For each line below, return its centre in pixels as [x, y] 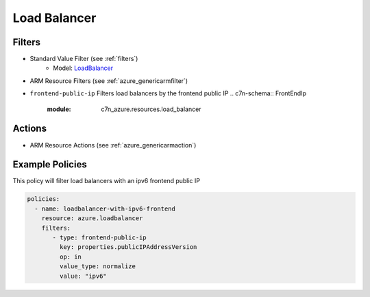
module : [59, 109]
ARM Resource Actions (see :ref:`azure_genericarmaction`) [113, 145]
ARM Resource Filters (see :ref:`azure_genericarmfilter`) [109, 81]
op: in [71, 257]
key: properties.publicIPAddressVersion [128, 247]
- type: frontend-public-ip [99, 237]
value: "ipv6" [83, 276]
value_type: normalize [98, 266]
